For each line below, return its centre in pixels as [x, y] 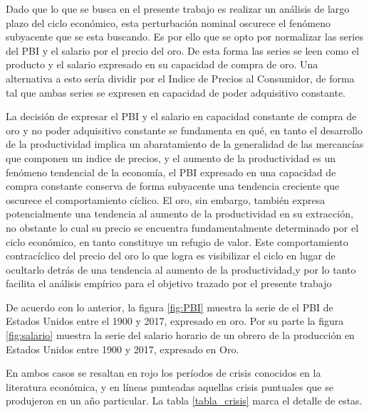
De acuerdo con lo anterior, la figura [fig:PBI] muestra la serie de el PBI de [170, 307]
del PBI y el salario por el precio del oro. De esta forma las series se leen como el [182, 50]
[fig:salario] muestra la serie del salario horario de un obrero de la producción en [180, 335]
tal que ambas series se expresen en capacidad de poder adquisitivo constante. [176, 92]
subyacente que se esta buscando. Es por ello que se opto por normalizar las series [184, 37]
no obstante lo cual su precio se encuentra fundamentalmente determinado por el [182, 227]
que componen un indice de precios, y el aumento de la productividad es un [171, 157]
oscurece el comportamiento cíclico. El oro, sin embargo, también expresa [166, 199]
